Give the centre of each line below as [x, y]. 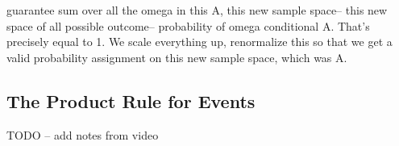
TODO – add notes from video [83, 134]
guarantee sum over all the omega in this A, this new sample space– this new [197, 10]
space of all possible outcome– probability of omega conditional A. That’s [188, 25]
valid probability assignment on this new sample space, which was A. [177, 57]
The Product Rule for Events [131, 100]
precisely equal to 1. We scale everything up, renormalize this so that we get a [199, 42]
